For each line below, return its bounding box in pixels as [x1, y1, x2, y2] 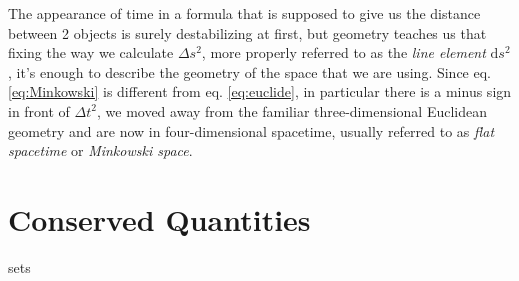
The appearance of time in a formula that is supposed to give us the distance [8, 3, 481, 23]
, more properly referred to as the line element [201, 42, 486, 63]
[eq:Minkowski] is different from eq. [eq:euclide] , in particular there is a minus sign [8, 81, 512, 102]
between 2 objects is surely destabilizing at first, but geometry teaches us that [8, 22, 487, 43]
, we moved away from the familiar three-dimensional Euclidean [96, 100, 488, 121]
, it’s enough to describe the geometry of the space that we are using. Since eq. [8, 61, 491, 82]
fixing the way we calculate [8, 42, 174, 63]
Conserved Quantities [8, 198, 311, 239]
